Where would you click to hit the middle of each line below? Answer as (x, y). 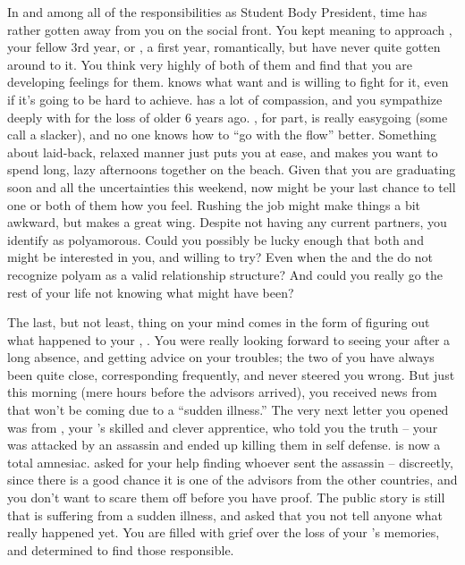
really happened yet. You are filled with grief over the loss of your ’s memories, (224, 532)
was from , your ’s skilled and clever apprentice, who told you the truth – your (223, 427)
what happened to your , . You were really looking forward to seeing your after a (229, 339)
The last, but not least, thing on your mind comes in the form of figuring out (219, 322)
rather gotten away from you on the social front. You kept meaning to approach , (230, 29)
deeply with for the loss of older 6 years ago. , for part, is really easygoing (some (228, 117)
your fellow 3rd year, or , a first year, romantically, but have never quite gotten (224, 47)
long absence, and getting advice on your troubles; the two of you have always (221, 357)
